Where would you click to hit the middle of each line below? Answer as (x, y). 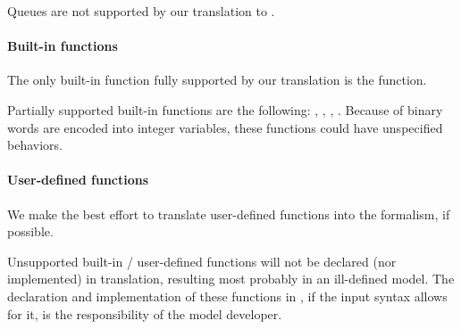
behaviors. (35, 145)
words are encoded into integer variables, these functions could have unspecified (225, 127)
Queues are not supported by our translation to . (141, 11)
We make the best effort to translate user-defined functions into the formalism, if (229, 214)
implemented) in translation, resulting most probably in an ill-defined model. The (231, 279)
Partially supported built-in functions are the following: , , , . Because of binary (225, 109)
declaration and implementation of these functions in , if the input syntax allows (227, 296)
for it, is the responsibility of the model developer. (145, 313)
